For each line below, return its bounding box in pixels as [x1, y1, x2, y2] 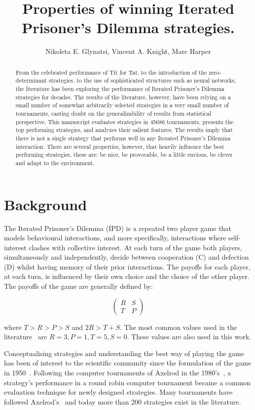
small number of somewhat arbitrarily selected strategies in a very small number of [15, 101, 229, 109]
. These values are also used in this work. [127, 331, 251, 342]
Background [4, 194, 87, 214]
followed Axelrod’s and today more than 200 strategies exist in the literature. [4, 396, 241, 407]
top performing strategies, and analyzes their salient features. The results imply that [15, 126, 233, 134]
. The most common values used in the [119, 321, 237, 332]
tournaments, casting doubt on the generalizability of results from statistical [15, 109, 212, 117]
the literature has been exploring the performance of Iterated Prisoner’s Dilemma [15, 85, 225, 93]
